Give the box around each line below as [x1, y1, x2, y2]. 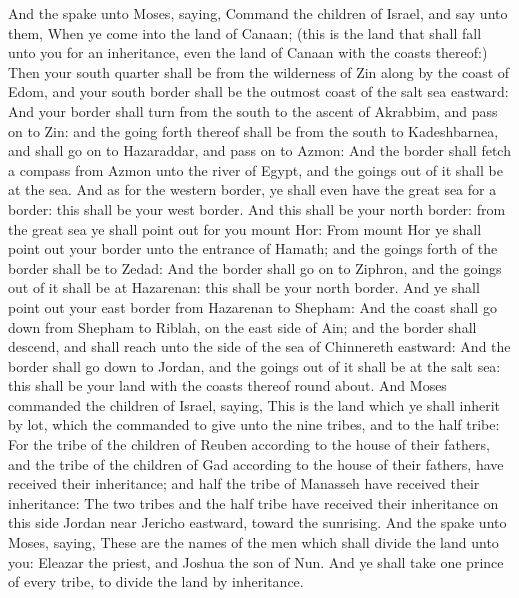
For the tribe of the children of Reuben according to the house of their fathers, [8, 434, 490, 455]
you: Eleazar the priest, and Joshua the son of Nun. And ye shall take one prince [8, 551, 504, 572]
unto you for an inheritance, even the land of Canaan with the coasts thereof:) [8, 42, 488, 63]
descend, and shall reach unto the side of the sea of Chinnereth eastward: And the [8, 336, 511, 357]
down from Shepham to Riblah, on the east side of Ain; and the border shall [8, 316, 477, 337]
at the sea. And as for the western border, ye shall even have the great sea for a [8, 179, 497, 200]
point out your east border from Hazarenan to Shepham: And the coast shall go [8, 296, 497, 317]
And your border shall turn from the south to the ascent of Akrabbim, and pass [8, 100, 498, 121]
